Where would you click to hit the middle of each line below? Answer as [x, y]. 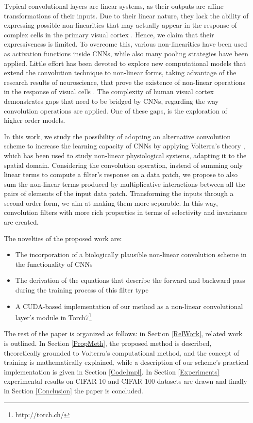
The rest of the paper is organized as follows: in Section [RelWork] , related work [123, 334]
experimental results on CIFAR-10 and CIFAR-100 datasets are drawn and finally [126, 381]
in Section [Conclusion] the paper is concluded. [74, 391]
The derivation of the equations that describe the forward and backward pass [130, 280]
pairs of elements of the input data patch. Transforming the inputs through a [119, 193]
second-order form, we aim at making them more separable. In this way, [111, 203]
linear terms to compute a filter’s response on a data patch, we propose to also [121, 174]
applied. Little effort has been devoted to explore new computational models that [125, 63]
